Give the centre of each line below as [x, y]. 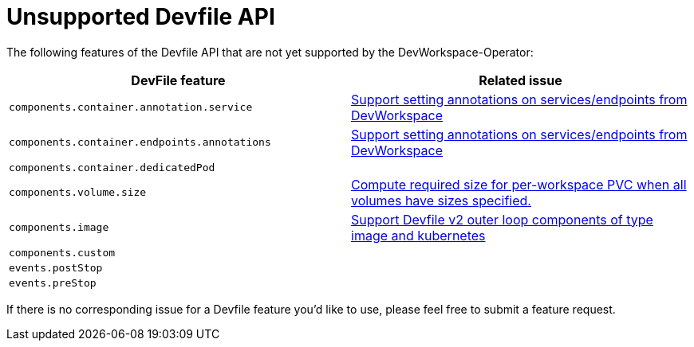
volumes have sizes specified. [441, 200]
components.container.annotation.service [131, 107]
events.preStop [53, 283]
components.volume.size [78, 193]
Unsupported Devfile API [141, 17]
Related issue [520, 80]
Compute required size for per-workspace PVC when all [519, 184]
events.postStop [56, 267]
